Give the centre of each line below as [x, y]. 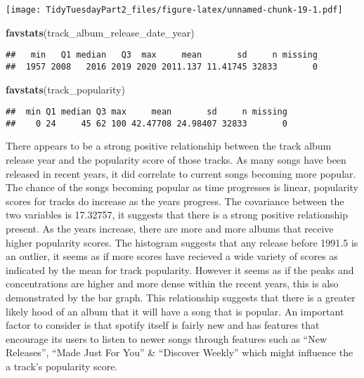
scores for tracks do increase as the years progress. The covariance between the [175, 201]
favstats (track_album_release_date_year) [100, 32]
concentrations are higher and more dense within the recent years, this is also [172, 283]
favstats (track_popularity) [65, 89]
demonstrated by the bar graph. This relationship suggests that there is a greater [181, 297]
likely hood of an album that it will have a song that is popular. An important [175, 311]
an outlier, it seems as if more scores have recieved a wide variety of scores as [172, 256]
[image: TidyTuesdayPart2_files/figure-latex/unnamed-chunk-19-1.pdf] [174, 10]
